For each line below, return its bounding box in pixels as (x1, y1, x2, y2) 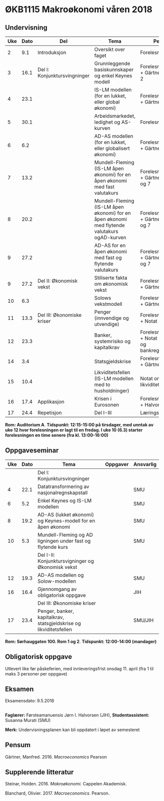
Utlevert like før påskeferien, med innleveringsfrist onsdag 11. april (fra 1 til (5, 666, 154, 672)
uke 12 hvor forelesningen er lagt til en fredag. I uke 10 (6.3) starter (5, 427, 143, 433)
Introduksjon (37, 49, 67, 56)
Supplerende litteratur (5, 768, 74, 777)
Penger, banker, (37, 608, 74, 614)
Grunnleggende (94, 60, 130, 67)
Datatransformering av (37, 483, 89, 490)
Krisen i (94, 395, 112, 402)
